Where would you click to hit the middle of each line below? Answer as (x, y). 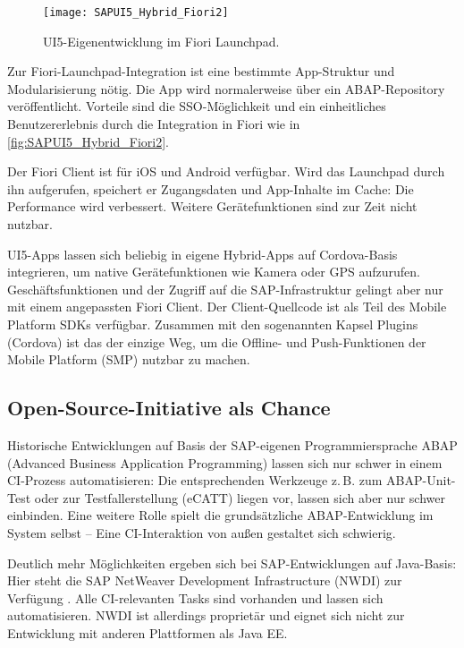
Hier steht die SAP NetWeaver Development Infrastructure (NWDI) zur (205, 580)
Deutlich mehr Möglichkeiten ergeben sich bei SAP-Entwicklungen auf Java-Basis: (232, 563)
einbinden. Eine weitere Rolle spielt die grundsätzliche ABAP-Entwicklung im (220, 515)
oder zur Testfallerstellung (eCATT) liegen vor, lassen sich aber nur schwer (240, 497)
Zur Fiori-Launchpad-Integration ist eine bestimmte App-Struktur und (201, 71)
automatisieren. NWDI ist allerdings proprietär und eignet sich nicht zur (206, 615)
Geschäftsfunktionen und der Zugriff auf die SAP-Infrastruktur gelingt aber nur (225, 289)
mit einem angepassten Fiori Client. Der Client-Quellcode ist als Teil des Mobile (227, 307)
